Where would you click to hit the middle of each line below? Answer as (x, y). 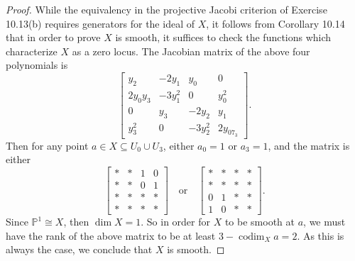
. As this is (321, 235)
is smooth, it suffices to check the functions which (223, 37)
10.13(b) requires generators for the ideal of (100, 23)
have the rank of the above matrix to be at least (111, 235)
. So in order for (175, 222)
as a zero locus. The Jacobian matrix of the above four (191, 51)
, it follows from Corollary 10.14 (275, 23)
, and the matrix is (309, 145)
